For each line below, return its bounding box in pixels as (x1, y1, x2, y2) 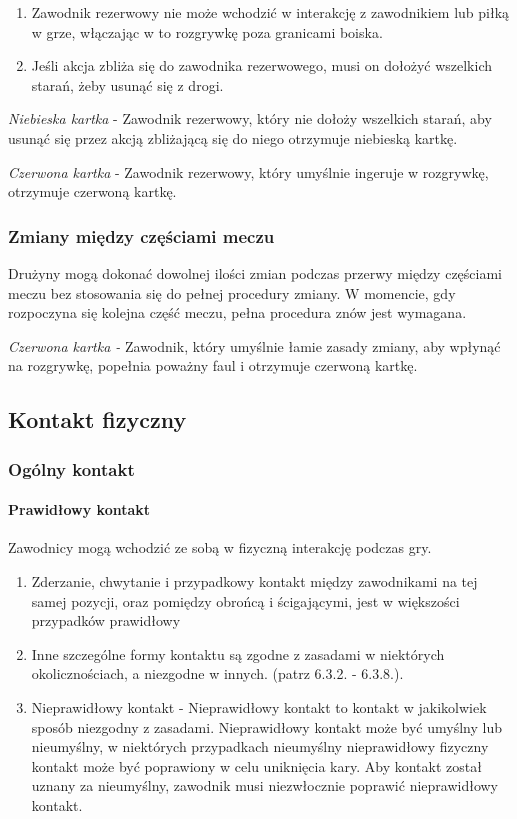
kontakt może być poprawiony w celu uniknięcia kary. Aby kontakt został (31, 755, 482, 776)
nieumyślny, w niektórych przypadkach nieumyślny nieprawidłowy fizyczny (31, 736, 489, 757)
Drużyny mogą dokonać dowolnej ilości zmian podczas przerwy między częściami (8, 262, 502, 283)
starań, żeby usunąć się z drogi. (31, 74, 224, 95)
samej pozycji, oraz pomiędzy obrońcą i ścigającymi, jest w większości (31, 590, 460, 611)
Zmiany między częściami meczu (8, 223, 275, 248)
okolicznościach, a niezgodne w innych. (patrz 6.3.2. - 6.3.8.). (31, 663, 404, 684)
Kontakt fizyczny (8, 404, 187, 435)
